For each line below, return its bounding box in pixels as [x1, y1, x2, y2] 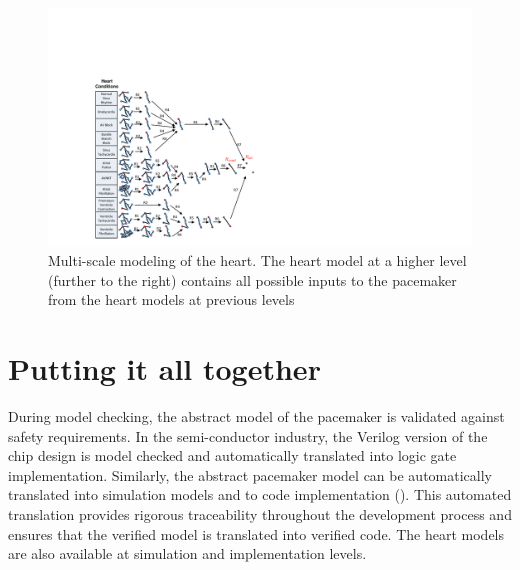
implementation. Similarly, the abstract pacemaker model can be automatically [8, 464, 492, 485]
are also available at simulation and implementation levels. [8, 543, 367, 564]
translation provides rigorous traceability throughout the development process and [8, 503, 512, 524]
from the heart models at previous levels [48, 289, 295, 310]
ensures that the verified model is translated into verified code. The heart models [8, 523, 505, 544]
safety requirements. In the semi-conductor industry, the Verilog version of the [8, 425, 488, 446]
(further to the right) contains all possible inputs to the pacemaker [48, 269, 457, 290]
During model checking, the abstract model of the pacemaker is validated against [8, 406, 505, 426]
